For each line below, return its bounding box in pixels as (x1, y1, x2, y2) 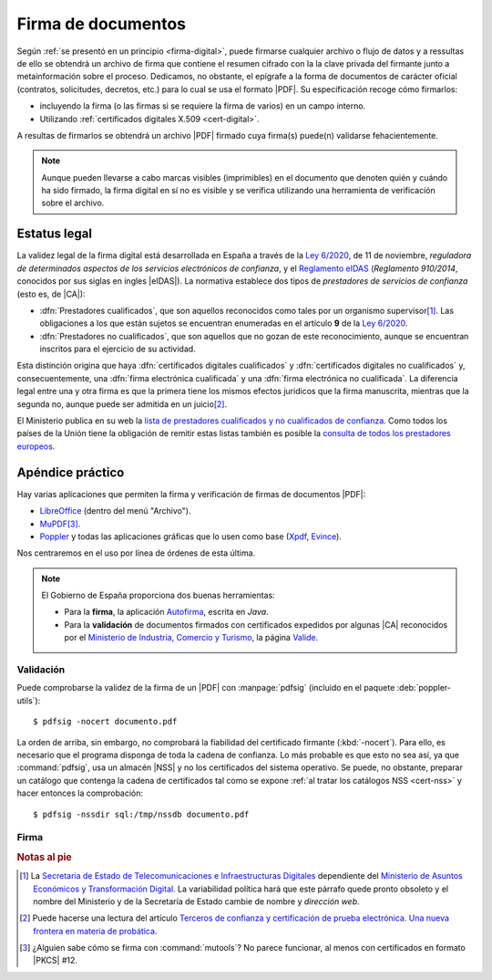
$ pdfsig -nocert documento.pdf (33, 716, 178, 727)
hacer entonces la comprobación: (16, 787, 144, 798)
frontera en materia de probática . (33, 925, 158, 936)
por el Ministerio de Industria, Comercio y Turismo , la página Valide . (64, 632, 319, 643)
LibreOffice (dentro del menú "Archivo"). (39, 506, 191, 516)
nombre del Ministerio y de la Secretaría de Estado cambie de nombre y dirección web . (33, 895, 360, 907)
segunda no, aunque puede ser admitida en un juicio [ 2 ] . (16, 398, 228, 410)
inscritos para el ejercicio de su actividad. (39, 343, 196, 355)
